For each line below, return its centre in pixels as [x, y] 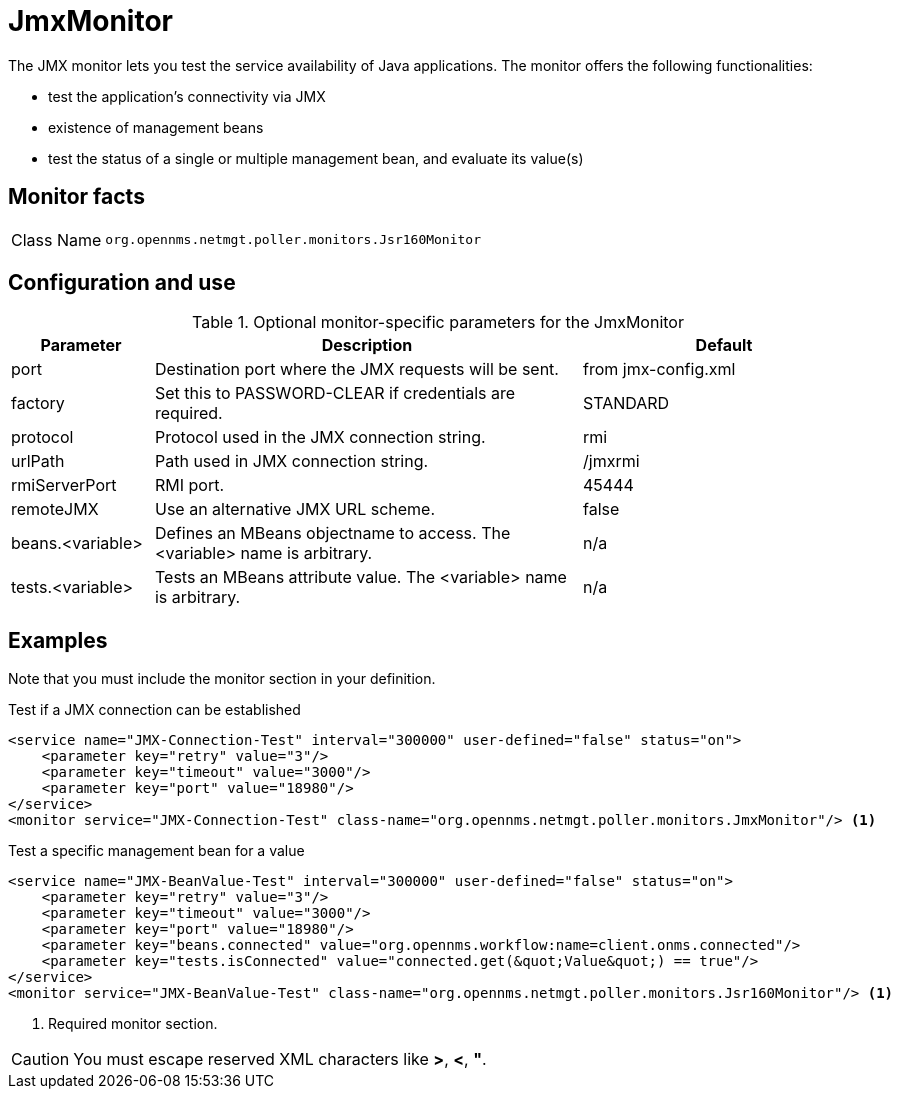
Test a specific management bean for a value [156, 851]
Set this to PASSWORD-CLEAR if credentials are [335, 393]
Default [724, 345]
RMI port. [189, 485]
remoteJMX [55, 509]
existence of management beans [156, 127]
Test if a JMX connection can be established [154, 710]
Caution [40, 1059]
